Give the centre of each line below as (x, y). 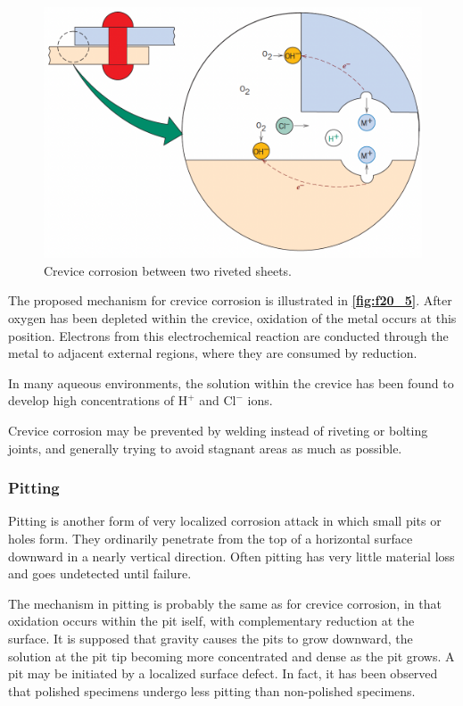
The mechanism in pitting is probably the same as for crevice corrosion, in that (225, 603)
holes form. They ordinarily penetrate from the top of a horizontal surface (211, 538)
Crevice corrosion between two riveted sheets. (168, 270)
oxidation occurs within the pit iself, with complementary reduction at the (211, 621)
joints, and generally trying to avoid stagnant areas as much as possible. (205, 448)
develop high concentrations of (91, 400)
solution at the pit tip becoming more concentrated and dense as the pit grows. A (231, 656)
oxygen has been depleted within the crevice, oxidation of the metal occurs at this (232, 318)
